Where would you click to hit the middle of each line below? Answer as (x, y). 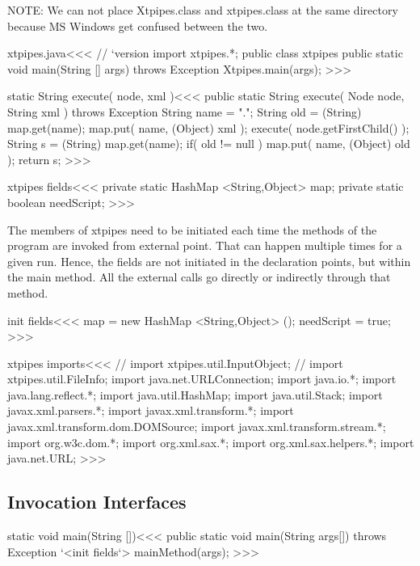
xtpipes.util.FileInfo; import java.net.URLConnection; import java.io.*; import (202, 379)
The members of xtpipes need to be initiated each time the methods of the (192, 229)
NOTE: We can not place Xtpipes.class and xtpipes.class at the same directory (203, 10)
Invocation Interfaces (97, 502)
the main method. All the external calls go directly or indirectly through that (199, 277)
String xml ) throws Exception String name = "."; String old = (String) (185, 111)
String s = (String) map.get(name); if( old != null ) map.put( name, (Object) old (209, 144)
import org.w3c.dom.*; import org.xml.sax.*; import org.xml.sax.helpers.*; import (211, 442)
